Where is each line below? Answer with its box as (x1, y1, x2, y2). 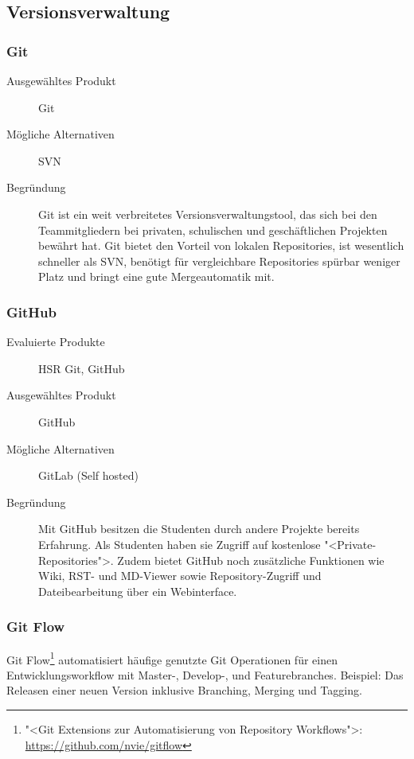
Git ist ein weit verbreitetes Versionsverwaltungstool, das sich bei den (38, 205, 377, 222)
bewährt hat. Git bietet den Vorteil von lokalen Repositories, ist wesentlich (38, 237, 404, 254)
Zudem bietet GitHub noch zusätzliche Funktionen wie (117, 551, 385, 568)
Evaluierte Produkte (6, 333, 105, 350)
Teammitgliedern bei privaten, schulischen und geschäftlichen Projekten (38, 221, 388, 238)
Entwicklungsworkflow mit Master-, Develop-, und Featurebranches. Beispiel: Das (6, 666, 404, 683)
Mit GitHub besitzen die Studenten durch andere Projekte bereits (38, 520, 360, 537)
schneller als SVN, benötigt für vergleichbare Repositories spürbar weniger (38, 252, 400, 269)
